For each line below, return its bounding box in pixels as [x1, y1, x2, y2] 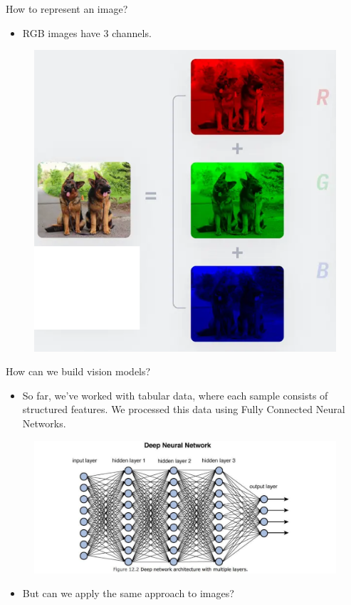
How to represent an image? [6, 1, 128, 16]
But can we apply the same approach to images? [22, 586, 234, 601]
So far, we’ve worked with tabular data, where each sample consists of [22, 387, 328, 402]
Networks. [22, 416, 66, 431]
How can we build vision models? [6, 364, 151, 379]
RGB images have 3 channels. [22, 25, 152, 40]
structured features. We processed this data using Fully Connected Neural [22, 402, 345, 417]
